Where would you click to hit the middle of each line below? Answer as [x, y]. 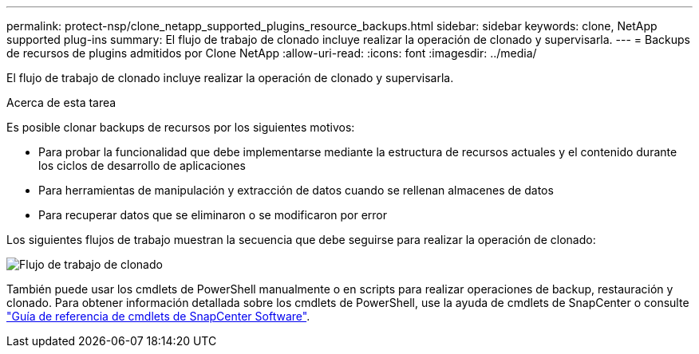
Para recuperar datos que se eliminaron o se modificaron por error [213, 215]
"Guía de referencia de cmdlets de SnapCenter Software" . [158, 316]
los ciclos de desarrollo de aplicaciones [142, 165]
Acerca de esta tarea [61, 102]
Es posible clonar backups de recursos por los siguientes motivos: [181, 127]
